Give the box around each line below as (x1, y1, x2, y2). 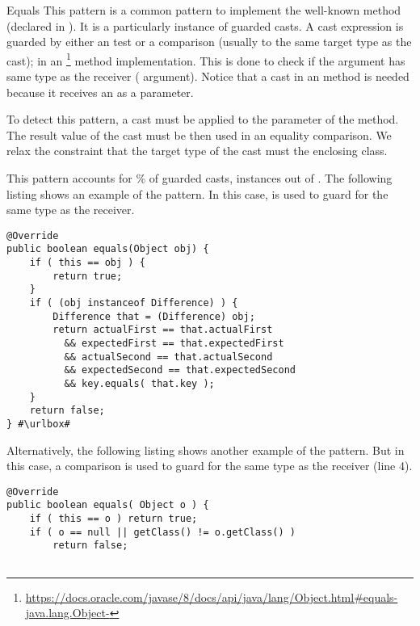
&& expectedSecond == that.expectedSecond (64, 364, 296, 376)
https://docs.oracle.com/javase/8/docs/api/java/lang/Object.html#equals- (25, 588, 398, 605)
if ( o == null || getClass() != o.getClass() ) (29, 526, 296, 538)
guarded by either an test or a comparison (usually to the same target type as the (6, 33, 412, 50)
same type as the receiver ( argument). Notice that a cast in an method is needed (6, 68, 409, 85)
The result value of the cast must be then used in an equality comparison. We (6, 126, 392, 143)
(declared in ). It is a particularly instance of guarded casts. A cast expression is (6, 17, 404, 34)
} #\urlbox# (6, 418, 70, 430)
